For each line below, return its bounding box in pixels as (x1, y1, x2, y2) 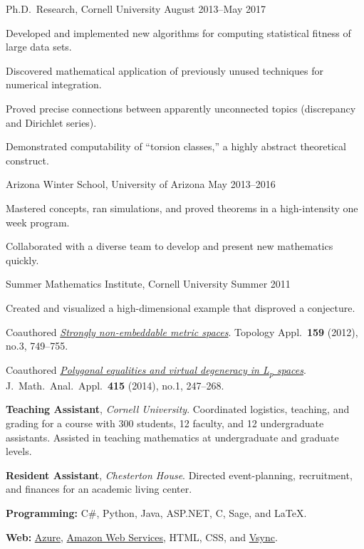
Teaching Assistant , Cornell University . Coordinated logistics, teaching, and (6, 402, 350, 417)
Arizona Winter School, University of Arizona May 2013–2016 (6, 177, 276, 192)
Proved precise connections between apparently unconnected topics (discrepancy (6, 100, 356, 115)
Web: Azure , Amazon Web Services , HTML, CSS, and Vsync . (6, 529, 278, 544)
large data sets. (6, 39, 72, 54)
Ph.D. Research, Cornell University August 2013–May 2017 (6, 1, 266, 16)
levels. (6, 444, 32, 459)
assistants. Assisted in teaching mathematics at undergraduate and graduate (6, 429, 339, 444)
